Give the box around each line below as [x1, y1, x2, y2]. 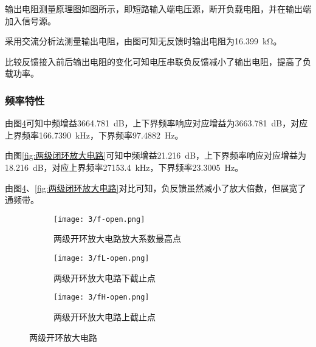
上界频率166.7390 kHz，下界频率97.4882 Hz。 [5, 128, 184, 141]
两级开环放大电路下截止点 [53, 271, 156, 284]
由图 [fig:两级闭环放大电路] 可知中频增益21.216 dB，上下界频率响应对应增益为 [5, 149, 307, 162]
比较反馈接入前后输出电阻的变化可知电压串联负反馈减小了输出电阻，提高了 [5, 55, 303, 67]
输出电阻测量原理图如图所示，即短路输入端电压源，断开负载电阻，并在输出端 [5, 2, 311, 15]
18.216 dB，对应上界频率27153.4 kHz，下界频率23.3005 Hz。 [5, 160, 244, 173]
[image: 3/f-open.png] [53, 215, 145, 224]
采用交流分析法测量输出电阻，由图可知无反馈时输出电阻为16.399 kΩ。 [5, 35, 282, 47]
